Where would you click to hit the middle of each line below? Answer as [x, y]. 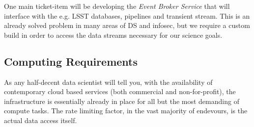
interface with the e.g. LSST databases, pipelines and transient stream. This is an [127, 15]
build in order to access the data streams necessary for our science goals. [113, 35]
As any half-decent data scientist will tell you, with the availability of [108, 82]
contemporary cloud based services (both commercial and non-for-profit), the [120, 91]
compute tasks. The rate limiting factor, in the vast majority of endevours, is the [126, 111]
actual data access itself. [41, 120]
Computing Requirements [71, 61]
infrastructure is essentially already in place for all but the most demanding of [122, 101]
